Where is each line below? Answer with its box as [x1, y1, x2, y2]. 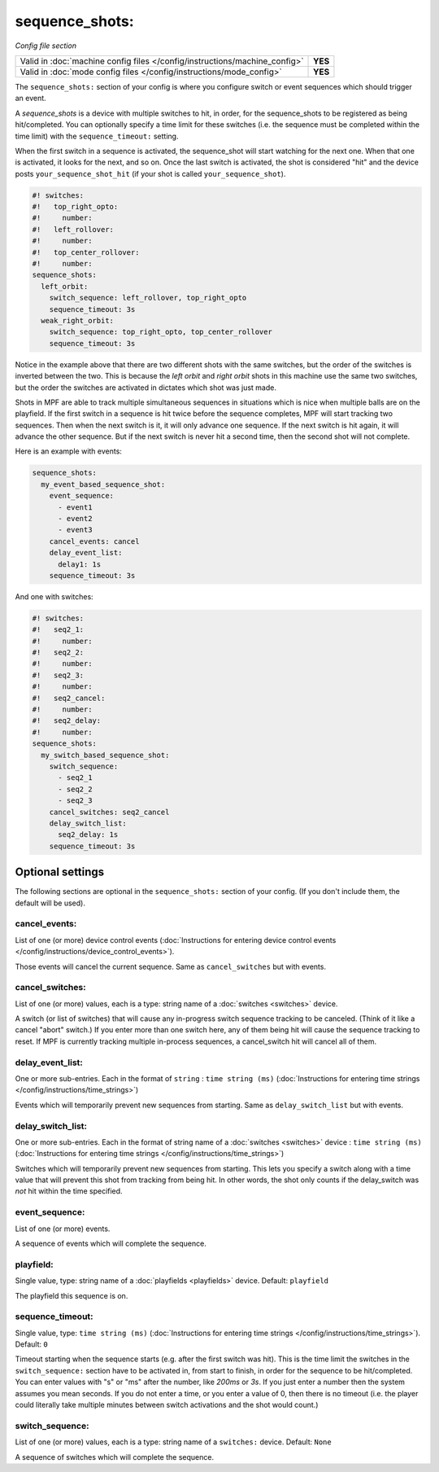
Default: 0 [15, 1339, 48, 1349]
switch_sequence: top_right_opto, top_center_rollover [49, 327, 272, 337]
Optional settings [15, 865, 105, 879]
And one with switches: [15, 591, 93, 602]
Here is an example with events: [15, 446, 122, 456]
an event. [15, 94, 46, 103]
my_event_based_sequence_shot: [41, 480, 166, 488]
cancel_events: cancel [49, 537, 140, 545]
